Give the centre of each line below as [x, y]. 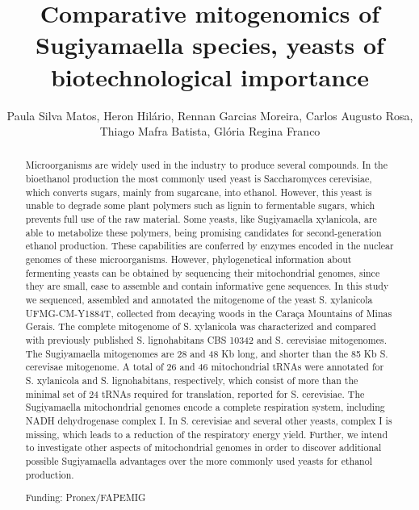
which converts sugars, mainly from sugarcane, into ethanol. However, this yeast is [199, 192]
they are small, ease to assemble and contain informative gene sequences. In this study [207, 286]
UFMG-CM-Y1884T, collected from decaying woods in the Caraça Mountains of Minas [209, 313]
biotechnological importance [210, 76]
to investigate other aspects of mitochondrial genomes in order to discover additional [203, 447]
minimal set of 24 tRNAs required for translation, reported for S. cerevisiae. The [195, 393]
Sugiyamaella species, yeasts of [210, 45]
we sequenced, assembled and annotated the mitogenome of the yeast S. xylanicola [199, 300]
